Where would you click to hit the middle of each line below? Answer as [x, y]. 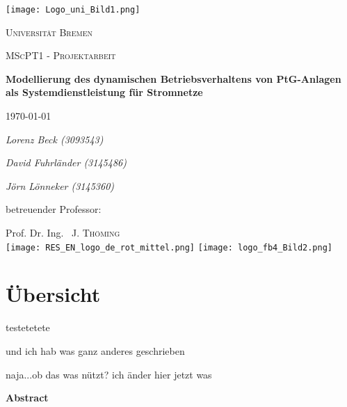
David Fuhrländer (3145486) [66, 162]
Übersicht [53, 294]
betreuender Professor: [54, 209]
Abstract [27, 398]
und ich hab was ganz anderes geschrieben [95, 350]
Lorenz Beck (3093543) [55, 139]
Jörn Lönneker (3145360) [60, 185]
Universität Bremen [49, 32]
